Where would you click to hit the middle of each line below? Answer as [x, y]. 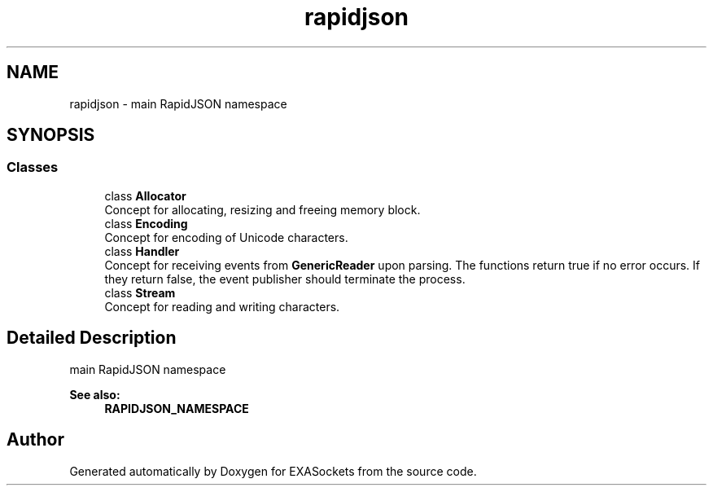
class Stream [140, 292]
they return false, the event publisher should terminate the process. [285, 279]
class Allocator [145, 195]
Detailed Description [92, 338]
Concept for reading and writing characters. [222, 306]
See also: [95, 394]
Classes [33, 167]
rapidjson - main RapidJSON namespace [178, 103]
